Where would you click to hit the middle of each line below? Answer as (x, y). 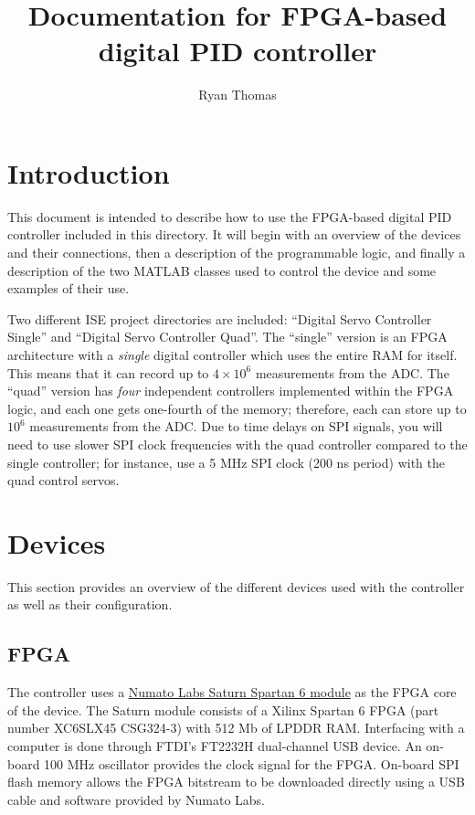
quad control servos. (63, 480)
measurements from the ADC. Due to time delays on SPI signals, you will (236, 426)
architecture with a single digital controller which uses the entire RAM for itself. (232, 355)
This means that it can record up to (108, 372)
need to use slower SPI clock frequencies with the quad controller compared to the (237, 444)
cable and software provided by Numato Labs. (136, 799)
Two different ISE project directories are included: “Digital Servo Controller (220, 318)
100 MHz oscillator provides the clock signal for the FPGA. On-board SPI (252, 763)
